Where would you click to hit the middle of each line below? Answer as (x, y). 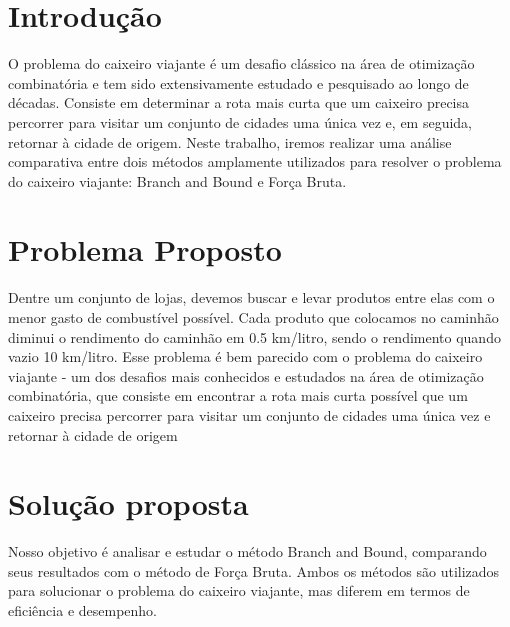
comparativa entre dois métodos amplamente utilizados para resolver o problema (255, 161)
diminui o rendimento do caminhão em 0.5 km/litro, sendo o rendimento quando (254, 336)
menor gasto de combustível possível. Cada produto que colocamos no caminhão (253, 317)
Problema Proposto (145, 249)
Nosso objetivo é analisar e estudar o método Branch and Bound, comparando (247, 551)
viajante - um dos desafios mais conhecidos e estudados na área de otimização (246, 375)
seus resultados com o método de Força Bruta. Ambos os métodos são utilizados (254, 570)
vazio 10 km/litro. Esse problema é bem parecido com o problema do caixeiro (245, 356)
